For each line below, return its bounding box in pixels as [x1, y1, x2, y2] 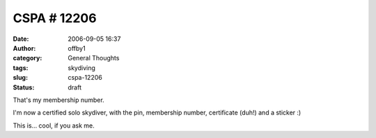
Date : [13, 35, 29, 43]
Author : [13, 44, 36, 52]
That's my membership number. [13, 96, 104, 104]
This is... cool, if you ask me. [13, 121, 95, 130]
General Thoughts [68, 54, 120, 62]
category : [13, 54, 42, 62]
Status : [13, 83, 35, 92]
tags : [13, 63, 29, 72]
